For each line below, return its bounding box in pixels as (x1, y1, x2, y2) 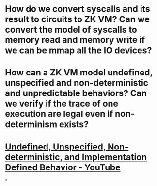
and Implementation (64, 151, 147, 163)
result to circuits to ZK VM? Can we (5, 14, 150, 25)
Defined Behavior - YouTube (5, 162, 121, 173)
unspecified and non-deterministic (5, 77, 149, 89)
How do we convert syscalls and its (5, 3, 150, 15)
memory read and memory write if (5, 35, 145, 46)
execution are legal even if (5, 109, 113, 120)
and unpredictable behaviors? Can (5, 88, 147, 99)
